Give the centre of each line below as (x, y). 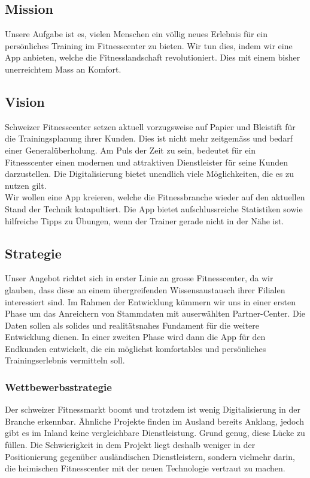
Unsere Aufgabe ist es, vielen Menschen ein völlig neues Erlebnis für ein (136, 34)
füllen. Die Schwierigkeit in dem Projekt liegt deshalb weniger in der (130, 445)
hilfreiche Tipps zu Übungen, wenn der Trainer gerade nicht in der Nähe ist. (145, 220)
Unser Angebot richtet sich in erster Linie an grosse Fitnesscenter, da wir (139, 278)
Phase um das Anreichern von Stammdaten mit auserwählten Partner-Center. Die (155, 313)
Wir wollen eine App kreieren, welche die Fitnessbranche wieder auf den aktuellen (155, 197)
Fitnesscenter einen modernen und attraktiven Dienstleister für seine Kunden (147, 162)
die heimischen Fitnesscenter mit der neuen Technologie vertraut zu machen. (145, 468)
